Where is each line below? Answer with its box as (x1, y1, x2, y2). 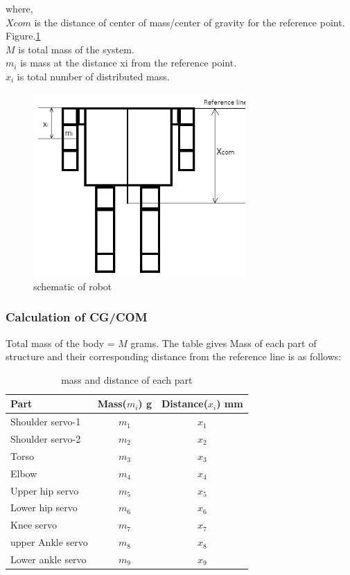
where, (6, 1, 33, 15)
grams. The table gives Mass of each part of (130, 335, 317, 350)
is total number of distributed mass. (17, 69, 170, 83)
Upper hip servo (10, 483, 79, 497)
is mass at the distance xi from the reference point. (20, 55, 237, 70)
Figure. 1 (6, 28, 41, 43)
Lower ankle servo (10, 551, 87, 566)
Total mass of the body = (6, 335, 115, 350)
